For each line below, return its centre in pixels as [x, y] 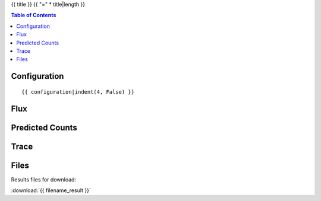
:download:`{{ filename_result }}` [51, 190]
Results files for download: [44, 179]
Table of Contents [34, 15]
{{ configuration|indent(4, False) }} [78, 92]
